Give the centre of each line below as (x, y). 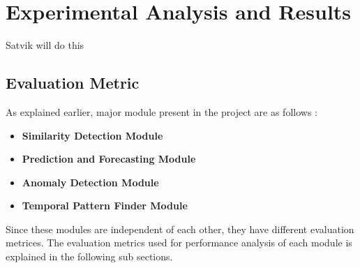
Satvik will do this (45, 45)
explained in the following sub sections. (89, 256)
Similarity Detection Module (92, 135)
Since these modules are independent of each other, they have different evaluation (180, 229)
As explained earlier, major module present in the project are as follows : (162, 111)
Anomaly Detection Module (90, 182)
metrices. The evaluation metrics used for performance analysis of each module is (179, 243)
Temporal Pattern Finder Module (105, 206)
